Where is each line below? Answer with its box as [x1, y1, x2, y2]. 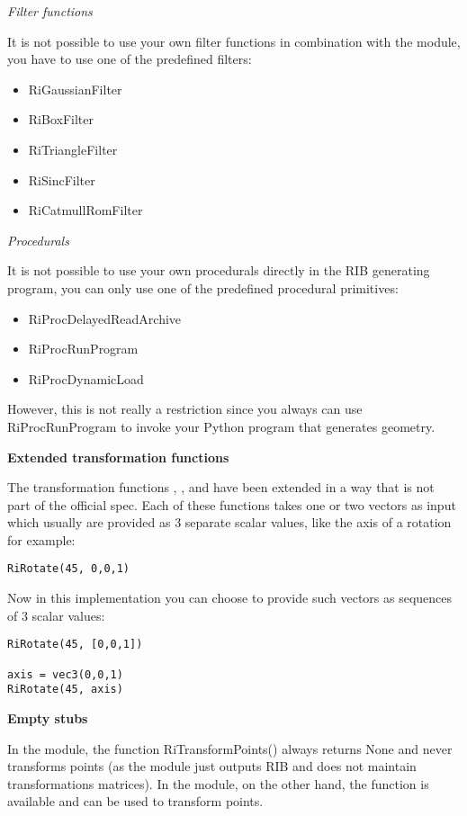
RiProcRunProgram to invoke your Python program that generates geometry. [7, 417, 436, 435]
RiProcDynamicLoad [28, 369, 144, 388]
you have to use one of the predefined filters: [7, 49, 252, 68]
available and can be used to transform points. [7, 792, 264, 811]
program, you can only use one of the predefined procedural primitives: [7, 278, 399, 297]
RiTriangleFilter [28, 139, 118, 158]
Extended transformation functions [7, 447, 229, 466]
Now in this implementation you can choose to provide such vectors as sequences [7, 588, 453, 607]
